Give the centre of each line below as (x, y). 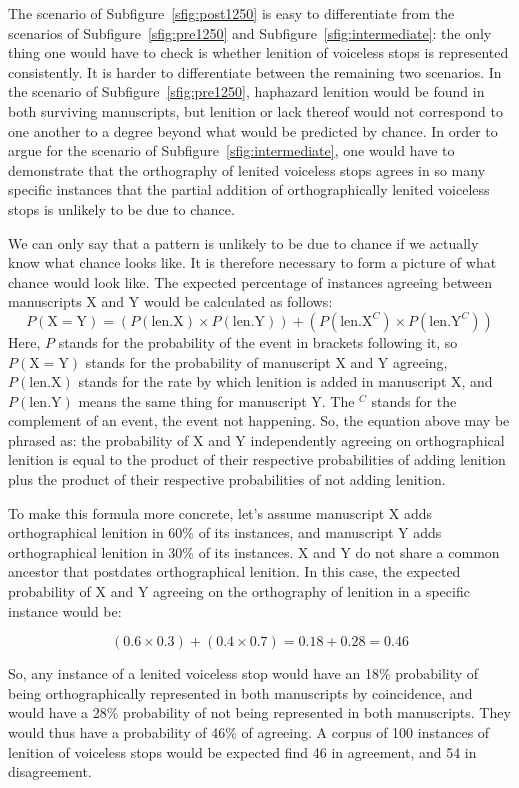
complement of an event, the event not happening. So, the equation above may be (259, 420)
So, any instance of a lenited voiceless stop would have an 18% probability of (243, 673)
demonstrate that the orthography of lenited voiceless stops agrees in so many (247, 169)
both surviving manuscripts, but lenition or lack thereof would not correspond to (255, 110)
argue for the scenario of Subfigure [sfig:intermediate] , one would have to (231, 150)
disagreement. (50, 771)
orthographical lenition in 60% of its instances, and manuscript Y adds (225, 532)
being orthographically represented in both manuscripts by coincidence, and (240, 692)
